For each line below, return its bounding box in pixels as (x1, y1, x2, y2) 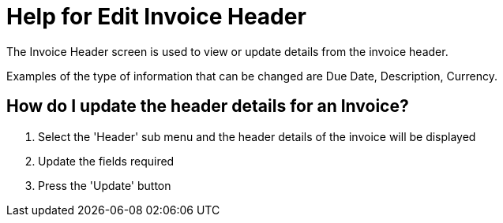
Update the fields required (38, 154, 175, 168)
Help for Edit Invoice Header (6, 3, 306, 30)
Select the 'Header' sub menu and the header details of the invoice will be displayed (38, 129, 476, 143)
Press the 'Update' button (38, 178, 171, 192)
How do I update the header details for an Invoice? (6, 96, 409, 117)
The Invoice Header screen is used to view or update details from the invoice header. (6, 44, 449, 58)
